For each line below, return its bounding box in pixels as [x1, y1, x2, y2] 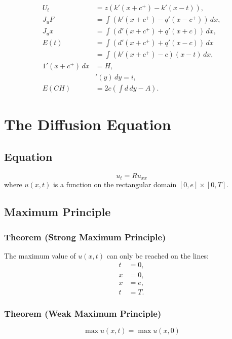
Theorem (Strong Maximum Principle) [4, 230, 166, 243]
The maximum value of [4, 250, 76, 261]
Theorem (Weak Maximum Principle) [4, 307, 162, 319]
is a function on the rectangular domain [53, 179, 177, 190]
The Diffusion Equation [4, 114, 171, 135]
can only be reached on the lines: [106, 250, 209, 261]
